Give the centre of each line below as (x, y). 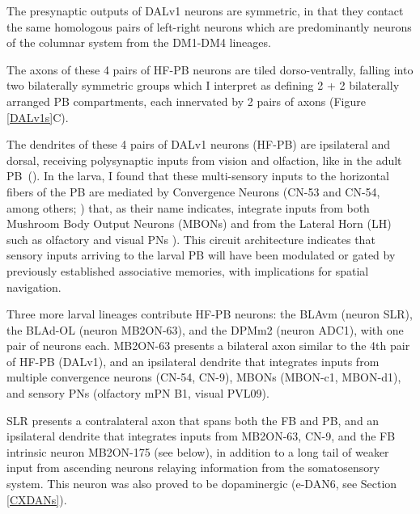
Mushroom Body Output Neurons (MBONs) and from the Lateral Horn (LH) (199, 223)
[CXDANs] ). (37, 499)
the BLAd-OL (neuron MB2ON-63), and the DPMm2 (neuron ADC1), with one (205, 329)
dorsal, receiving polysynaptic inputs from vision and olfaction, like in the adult (204, 160)
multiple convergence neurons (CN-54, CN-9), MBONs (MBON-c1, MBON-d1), (204, 377)
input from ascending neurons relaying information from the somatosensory (193, 468)
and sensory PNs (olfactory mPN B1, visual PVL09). (138, 393)
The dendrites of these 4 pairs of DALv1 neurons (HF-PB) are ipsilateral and (199, 144)
